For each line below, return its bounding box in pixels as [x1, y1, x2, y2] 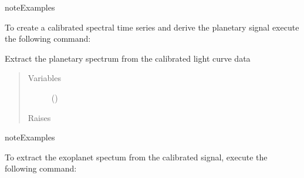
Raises [28, 111, 51, 123]
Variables [28, 72, 61, 84]
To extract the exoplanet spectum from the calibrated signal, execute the [5, 150, 268, 163]
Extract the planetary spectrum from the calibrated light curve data [5, 52, 251, 64]
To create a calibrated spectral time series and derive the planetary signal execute [5, 21, 299, 33]
